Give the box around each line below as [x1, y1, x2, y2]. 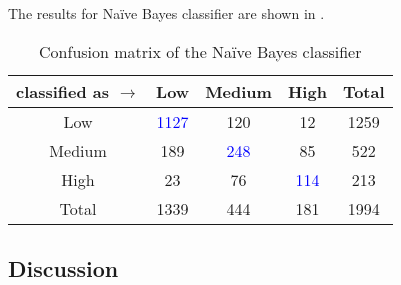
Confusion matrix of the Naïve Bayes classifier [39, 39, 362, 63]
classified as [16, 79, 110, 103]
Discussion [8, 252, 119, 283]
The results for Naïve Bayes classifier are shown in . [8, 3, 325, 23]
